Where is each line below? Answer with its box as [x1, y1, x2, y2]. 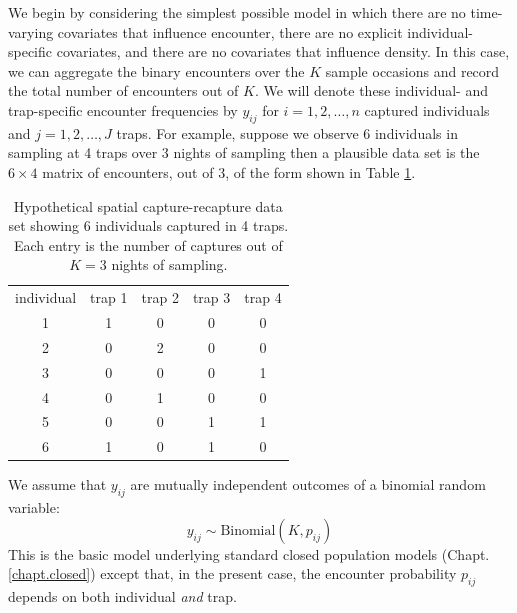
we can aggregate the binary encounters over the [8, 60, 305, 81]
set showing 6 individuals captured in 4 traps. [8, 215, 289, 236]
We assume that [8, 474, 107, 495]
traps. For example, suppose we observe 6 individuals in [116, 122, 458, 143]
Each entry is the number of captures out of [13, 234, 283, 255]
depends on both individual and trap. [8, 586, 237, 607]
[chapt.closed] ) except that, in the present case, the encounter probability [8, 563, 457, 584]
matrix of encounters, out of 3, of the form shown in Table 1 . [42, 161, 416, 182]
